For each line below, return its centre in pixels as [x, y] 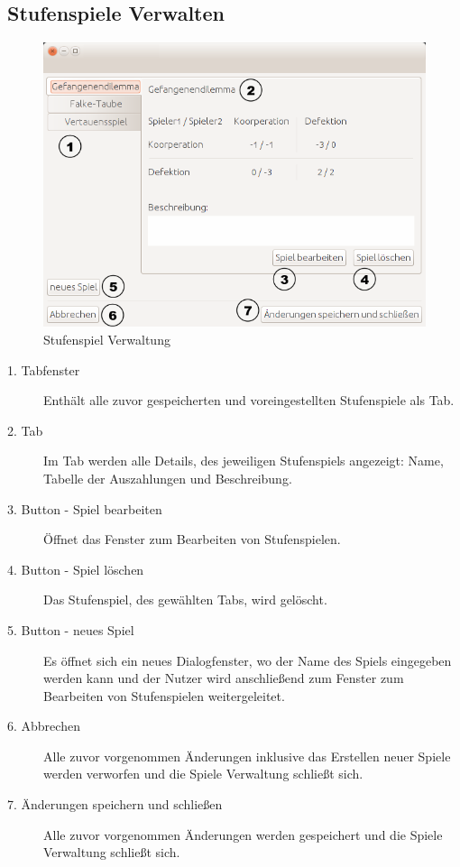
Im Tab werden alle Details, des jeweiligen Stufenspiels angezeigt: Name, [244, 461]
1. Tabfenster [44, 369]
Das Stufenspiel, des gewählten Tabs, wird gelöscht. [185, 600]
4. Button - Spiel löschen [76, 569]
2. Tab [25, 430]
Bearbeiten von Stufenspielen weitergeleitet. [164, 695]
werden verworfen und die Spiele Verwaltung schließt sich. [203, 774]
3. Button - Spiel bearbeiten [85, 508]
